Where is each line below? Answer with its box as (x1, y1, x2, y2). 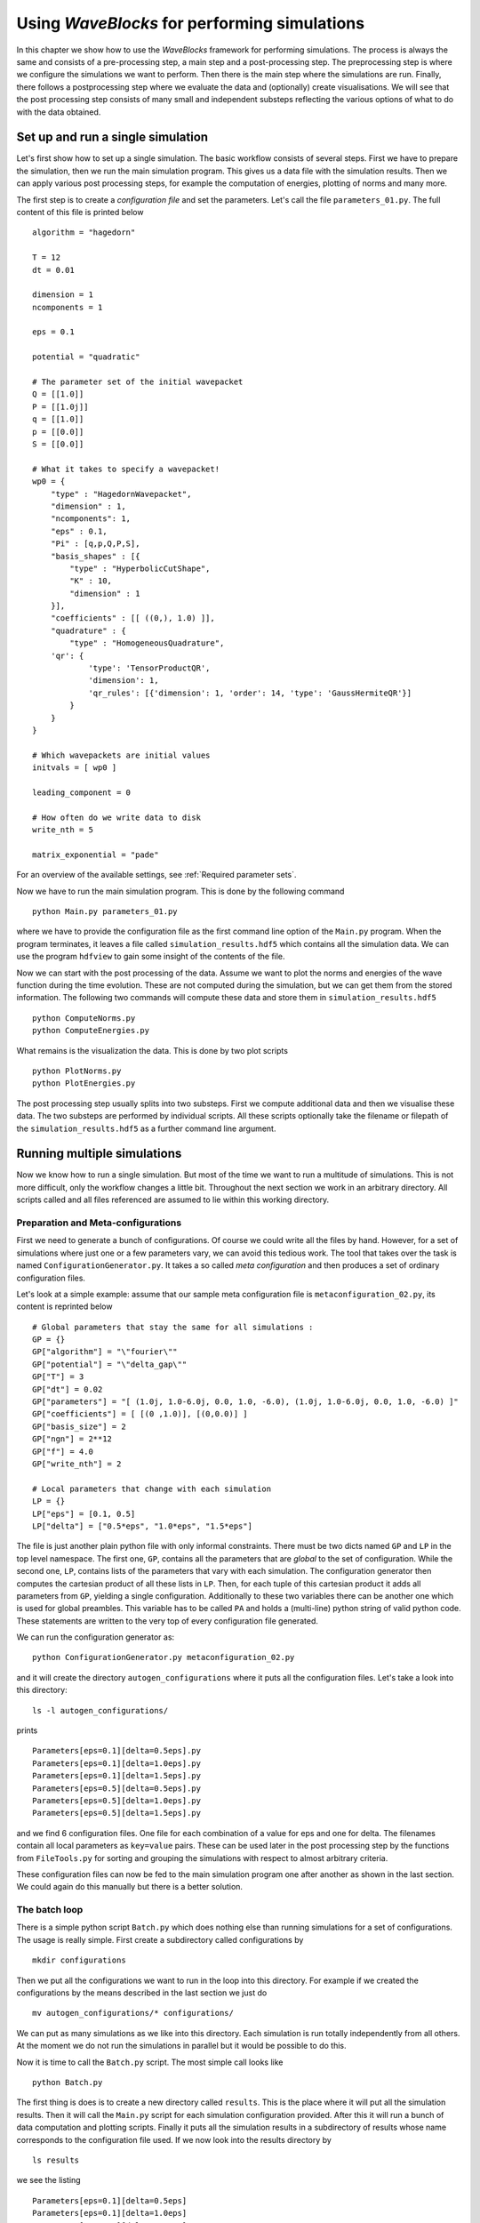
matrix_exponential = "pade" (32, 849, 159, 860)
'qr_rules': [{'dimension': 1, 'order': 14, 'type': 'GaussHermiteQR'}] (88, 687, 412, 698)
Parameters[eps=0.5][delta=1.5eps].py (32, 1808, 202, 1818)
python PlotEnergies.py (32, 1079, 136, 1088)
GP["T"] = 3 (32, 1372, 84, 1382)
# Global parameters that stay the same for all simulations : (32, 1321, 314, 1332)
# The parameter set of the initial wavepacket (32, 377, 244, 387)
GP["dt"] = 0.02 (32, 1384, 103, 1394)
